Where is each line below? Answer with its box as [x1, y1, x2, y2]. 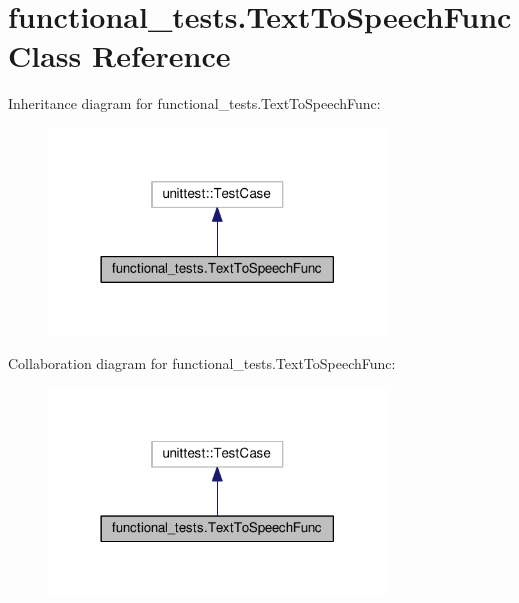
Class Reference [8, 35, 231, 76]
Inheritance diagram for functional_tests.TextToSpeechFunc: [8, 93, 381, 114]
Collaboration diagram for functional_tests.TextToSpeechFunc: [8, 353, 396, 374]
